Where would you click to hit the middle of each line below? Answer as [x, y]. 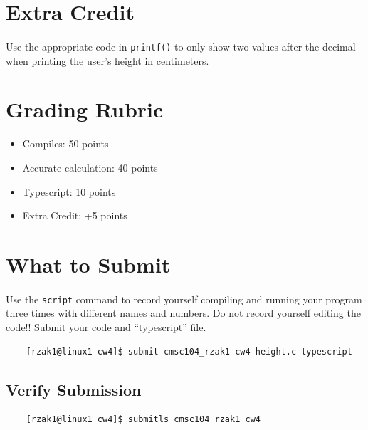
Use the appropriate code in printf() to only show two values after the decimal [181, 46]
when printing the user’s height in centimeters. [107, 60]
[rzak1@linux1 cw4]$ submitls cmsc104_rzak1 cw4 [143, 420]
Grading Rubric [85, 109]
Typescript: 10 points [69, 191]
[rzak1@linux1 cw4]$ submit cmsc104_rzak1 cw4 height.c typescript [189, 351]
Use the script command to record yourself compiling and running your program [184, 299]
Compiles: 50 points [65, 143]
